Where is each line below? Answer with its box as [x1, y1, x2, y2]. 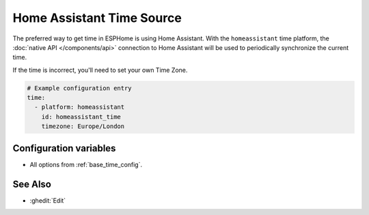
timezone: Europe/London [41, 123, 125, 130]
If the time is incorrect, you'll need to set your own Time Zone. [12, 66, 188, 74]
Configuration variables [12, 142, 116, 154]
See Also [12, 178, 51, 190]
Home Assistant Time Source [12, 10, 182, 25]
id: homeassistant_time [41, 113, 121, 121]
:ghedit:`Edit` [29, 196, 66, 205]
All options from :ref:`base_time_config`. [29, 160, 143, 168]
